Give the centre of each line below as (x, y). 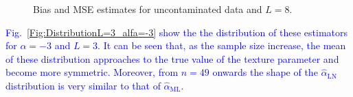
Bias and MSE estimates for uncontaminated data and (148, 9)
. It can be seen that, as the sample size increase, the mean (222, 45)
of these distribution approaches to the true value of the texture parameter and (172, 58)
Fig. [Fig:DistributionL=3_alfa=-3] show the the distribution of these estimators (177, 32)
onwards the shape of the (265, 72)
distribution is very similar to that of (83, 85)
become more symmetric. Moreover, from (92, 72)
